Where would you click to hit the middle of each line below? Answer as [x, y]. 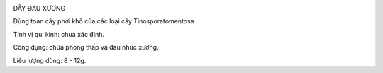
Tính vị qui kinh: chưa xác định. [59, 34]
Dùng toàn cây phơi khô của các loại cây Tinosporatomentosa [104, 21]
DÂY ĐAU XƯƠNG [39, 8]
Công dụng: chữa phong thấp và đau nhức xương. [86, 47]
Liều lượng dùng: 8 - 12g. [50, 60]
